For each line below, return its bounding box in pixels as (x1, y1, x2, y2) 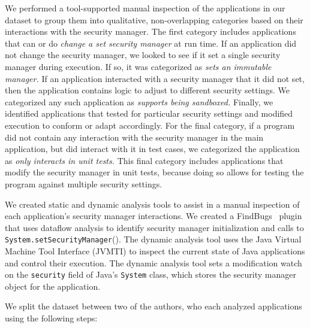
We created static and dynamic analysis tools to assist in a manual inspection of (5, 198, 300, 210)
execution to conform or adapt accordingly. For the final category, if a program (5, 119, 295, 131)
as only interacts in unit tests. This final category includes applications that (5, 154, 284, 166)
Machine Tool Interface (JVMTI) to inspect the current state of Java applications (5, 244, 305, 257)
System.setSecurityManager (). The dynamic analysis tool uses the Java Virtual (5, 233, 302, 245)
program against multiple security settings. (5, 177, 162, 190)
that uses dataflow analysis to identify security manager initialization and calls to (5, 221, 304, 233)
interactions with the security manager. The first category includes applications (5, 25, 296, 38)
